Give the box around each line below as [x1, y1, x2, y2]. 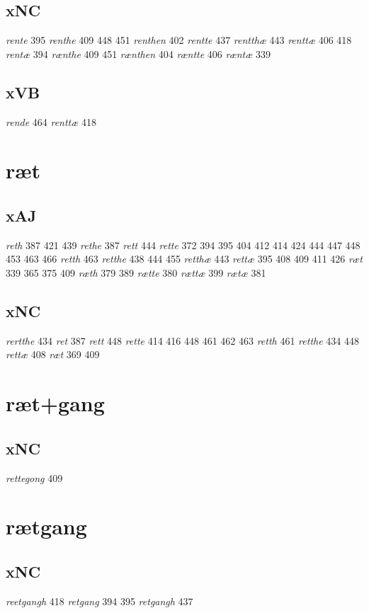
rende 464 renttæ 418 [6, 114, 96, 129]
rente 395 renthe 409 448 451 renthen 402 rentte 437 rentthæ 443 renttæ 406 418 [6, 33, 352, 47]
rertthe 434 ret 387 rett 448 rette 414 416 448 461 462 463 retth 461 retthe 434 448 [6, 333, 359, 348]
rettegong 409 [6, 470, 63, 485]
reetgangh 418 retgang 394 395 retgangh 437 [6, 593, 193, 608]
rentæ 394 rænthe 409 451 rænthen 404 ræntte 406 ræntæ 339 [6, 46, 271, 61]
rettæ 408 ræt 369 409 [6, 347, 100, 362]
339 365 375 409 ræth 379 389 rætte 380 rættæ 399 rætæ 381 [6, 265, 266, 280]
